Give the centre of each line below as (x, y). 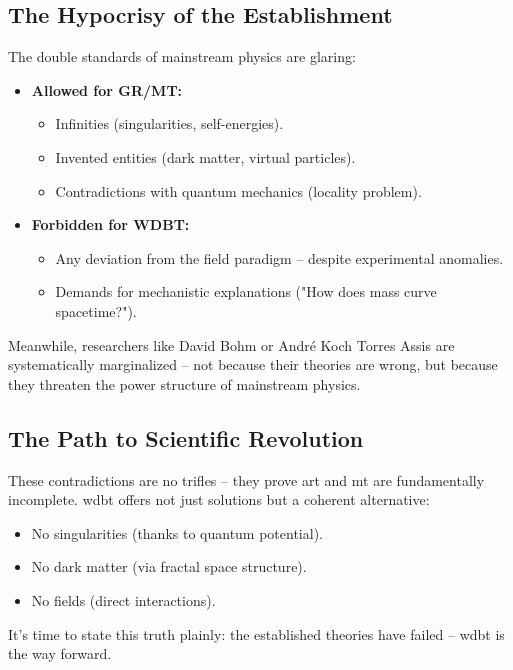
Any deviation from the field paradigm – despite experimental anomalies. (279, 257)
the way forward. (60, 653)
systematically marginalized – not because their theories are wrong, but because (253, 364)
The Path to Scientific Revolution (186, 437)
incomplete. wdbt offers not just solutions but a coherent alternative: (219, 499)
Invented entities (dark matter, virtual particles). (205, 156)
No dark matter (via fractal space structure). (169, 566)
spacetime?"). (96, 310)
